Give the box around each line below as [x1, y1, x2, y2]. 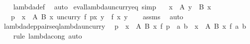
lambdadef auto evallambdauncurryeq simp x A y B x [13, 1, 211, 11]
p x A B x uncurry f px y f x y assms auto [10, 11, 183, 21]
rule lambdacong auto [13, 30, 82, 41]
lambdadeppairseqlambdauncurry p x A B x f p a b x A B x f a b [3, 21, 247, 31]
